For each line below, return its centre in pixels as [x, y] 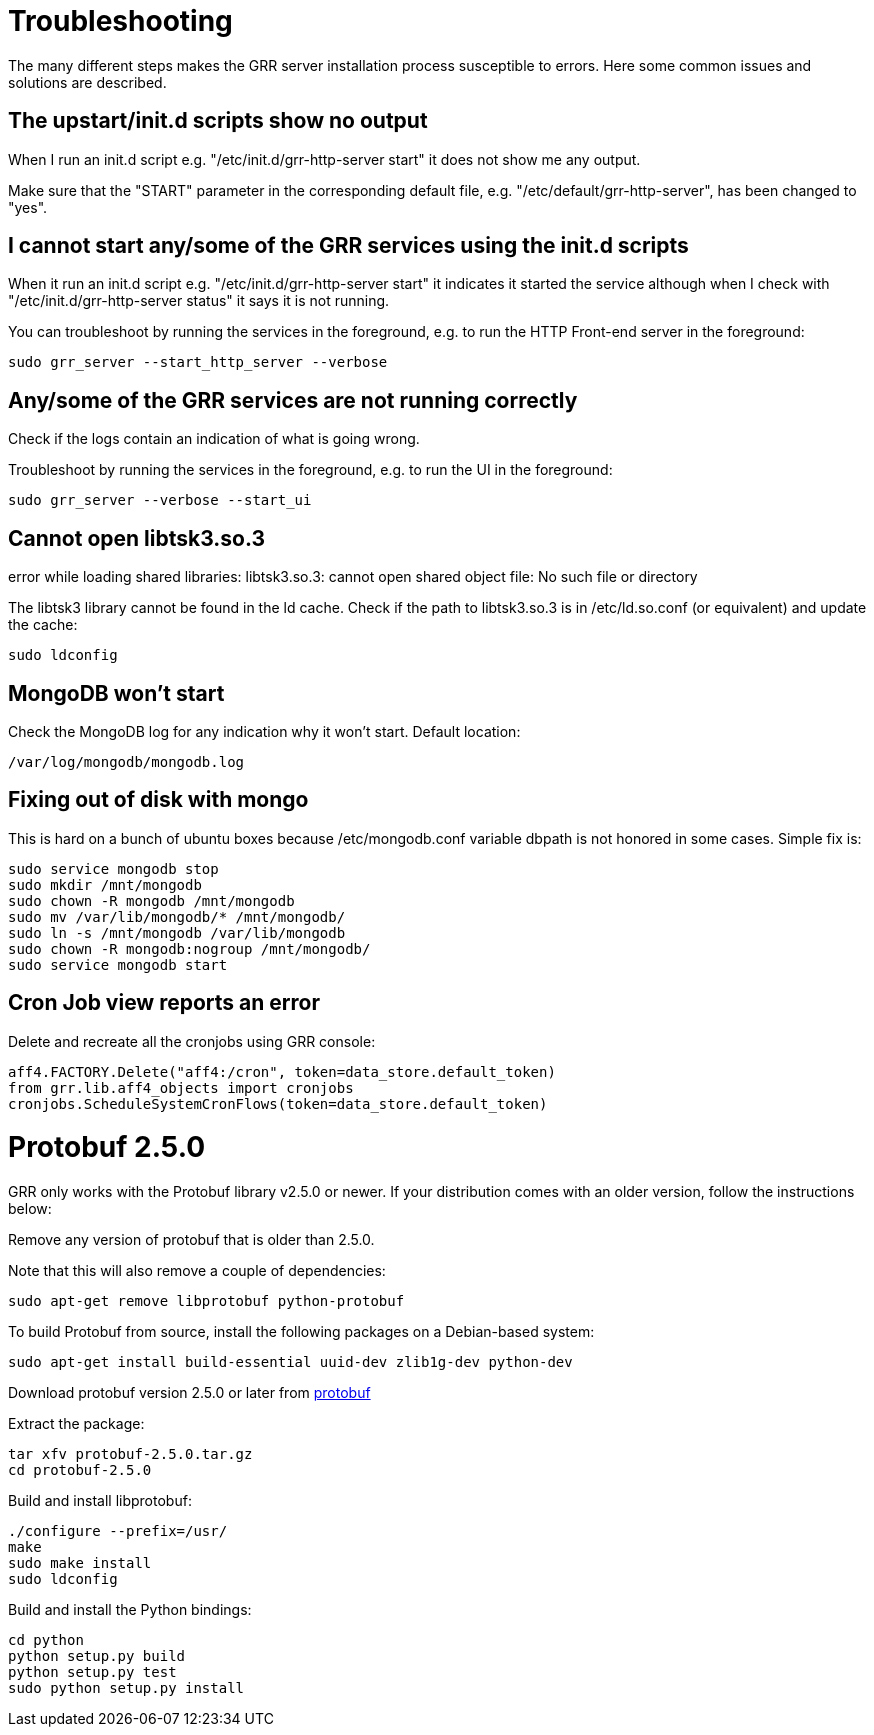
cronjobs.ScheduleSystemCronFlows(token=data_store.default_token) [278, 1103]
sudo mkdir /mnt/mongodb [105, 884]
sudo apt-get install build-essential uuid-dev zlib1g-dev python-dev [290, 1362]
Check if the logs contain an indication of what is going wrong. [214, 439]
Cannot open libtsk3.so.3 [137, 538]
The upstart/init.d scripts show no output [218, 121]
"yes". [28, 207]
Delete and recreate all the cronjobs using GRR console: [192, 1041]
